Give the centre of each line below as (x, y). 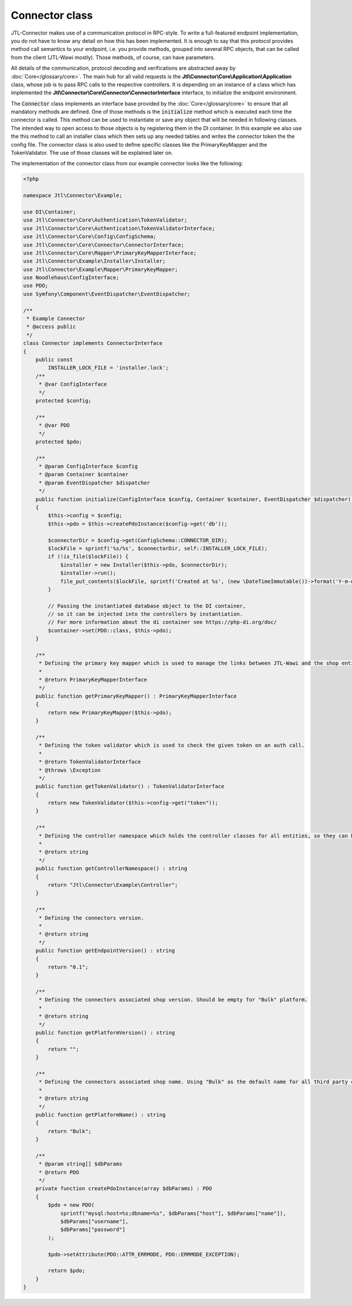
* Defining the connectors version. (91, 918)
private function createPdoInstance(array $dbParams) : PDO (124, 1189)
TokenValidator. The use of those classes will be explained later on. (92, 153)
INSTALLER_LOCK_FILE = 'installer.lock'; (108, 368)
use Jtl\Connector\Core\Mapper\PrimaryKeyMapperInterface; (110, 253)
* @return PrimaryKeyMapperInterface (93, 680)
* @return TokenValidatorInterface (89, 762)
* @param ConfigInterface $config (88, 467)
